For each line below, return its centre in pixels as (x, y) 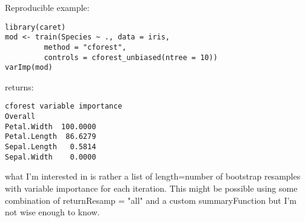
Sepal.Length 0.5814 (51, 147)
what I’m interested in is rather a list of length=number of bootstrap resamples (153, 176)
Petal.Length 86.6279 (51, 137)
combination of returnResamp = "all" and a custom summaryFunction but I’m (151, 200)
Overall (20, 117)
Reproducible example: (47, 7)
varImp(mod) (29, 68)
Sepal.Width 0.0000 (51, 157)
